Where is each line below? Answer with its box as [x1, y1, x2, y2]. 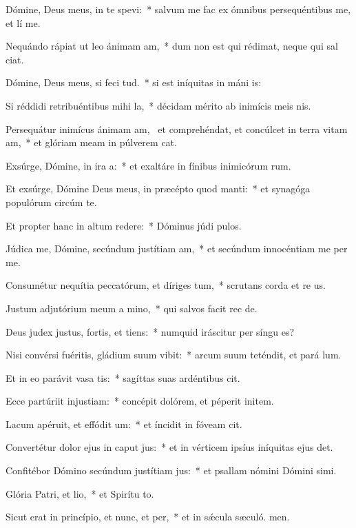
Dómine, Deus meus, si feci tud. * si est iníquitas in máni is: [6, 75, 262, 90]
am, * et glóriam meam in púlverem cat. [6, 135, 177, 150]
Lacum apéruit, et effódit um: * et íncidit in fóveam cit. [6, 416, 242, 431]
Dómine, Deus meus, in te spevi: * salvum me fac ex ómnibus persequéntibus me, [6, 2, 351, 16]
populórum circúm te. [6, 194, 97, 209]
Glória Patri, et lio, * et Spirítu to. [6, 486, 154, 500]
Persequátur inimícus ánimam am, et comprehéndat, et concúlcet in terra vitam [6, 121, 348, 136]
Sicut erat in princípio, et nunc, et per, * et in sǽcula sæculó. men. [6, 509, 290, 524]
